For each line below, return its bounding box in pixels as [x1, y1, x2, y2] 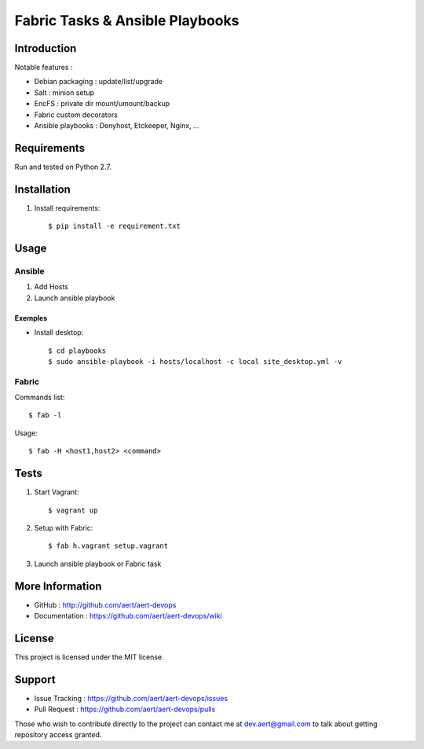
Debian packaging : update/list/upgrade [34, 77, 163, 86]
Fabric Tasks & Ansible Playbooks [14, 12, 239, 29]
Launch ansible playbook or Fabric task [34, 559, 162, 568]
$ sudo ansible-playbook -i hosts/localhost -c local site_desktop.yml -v [48, 357, 342, 365]
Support [14, 673, 56, 686]
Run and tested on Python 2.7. [14, 162, 111, 171]
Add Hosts [34, 282, 68, 292]
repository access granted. [14, 730, 102, 739]
